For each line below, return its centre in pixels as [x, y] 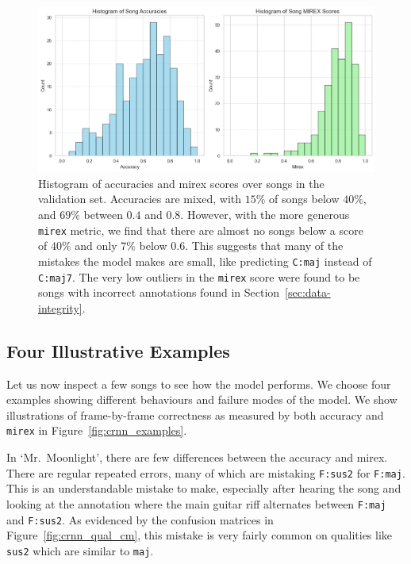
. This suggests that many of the [264, 246]
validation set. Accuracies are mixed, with [140, 199]
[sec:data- [308, 292]
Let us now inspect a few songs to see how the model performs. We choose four [199, 384]
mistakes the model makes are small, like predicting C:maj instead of [205, 261]
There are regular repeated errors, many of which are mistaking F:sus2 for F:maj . [206, 472]
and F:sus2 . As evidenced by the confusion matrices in [140, 519]
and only [96, 246]
